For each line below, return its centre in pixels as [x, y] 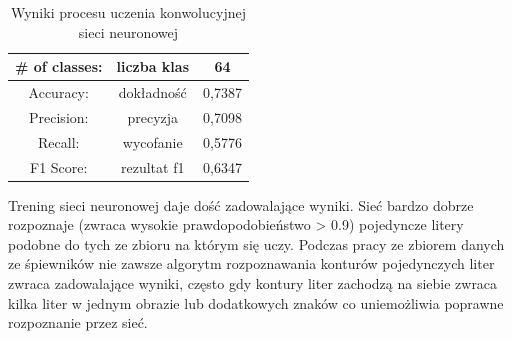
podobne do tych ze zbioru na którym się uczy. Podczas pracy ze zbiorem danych [256, 243]
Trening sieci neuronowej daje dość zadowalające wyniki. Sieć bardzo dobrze [241, 204]
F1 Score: [59, 166]
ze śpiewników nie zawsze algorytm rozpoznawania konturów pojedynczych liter [251, 263]
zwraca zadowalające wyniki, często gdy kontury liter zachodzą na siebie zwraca [253, 283]
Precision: [59, 116]
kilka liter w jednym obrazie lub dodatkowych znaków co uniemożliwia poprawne [256, 302]
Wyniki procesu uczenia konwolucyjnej [128, 12]
